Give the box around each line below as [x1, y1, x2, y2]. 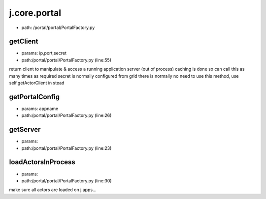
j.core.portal [9, 7, 62, 18]
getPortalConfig [9, 92, 60, 101]
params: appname [21, 106, 59, 112]
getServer [9, 125, 41, 134]
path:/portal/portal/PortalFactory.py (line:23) [21, 145, 112, 151]
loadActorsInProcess [9, 158, 76, 167]
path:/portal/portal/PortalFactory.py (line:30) [21, 177, 112, 184]
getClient [9, 37, 38, 46]
